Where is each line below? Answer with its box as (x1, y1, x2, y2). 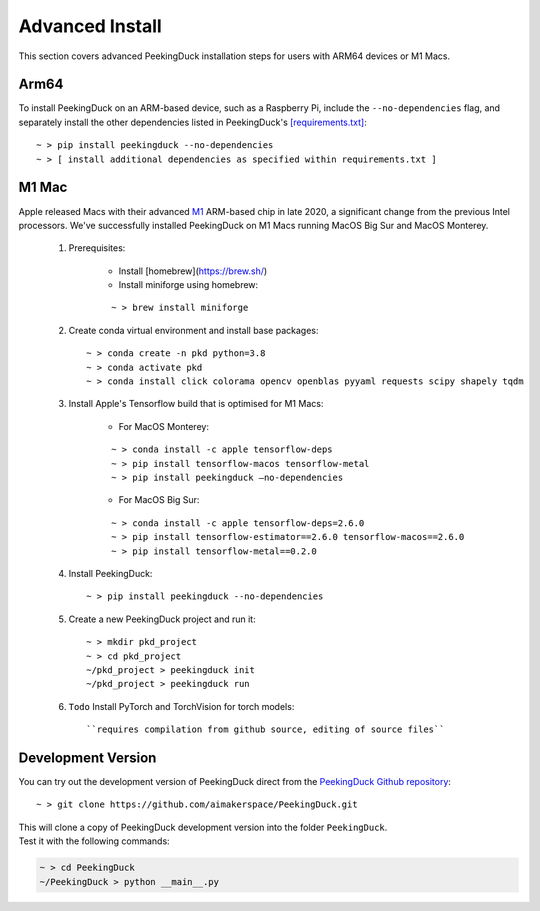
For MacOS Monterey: (118, 420, 210, 432)
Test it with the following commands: (18, 835, 170, 847)
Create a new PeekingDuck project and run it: (68, 613, 256, 625)
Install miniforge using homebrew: (118, 279, 259, 291)
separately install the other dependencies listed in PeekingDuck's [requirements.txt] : (18, 116, 367, 128)
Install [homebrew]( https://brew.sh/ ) (118, 265, 268, 277)
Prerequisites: (68, 242, 126, 254)
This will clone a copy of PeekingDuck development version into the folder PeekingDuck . (18, 821, 388, 833)
